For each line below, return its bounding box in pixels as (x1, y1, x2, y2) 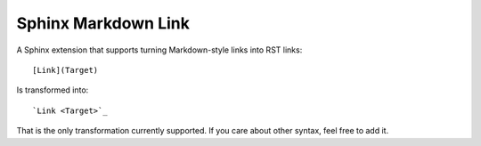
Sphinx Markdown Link (16, 13, 191, 33)
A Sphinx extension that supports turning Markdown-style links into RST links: (16, 45, 303, 55)
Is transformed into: (16, 85, 89, 95)
